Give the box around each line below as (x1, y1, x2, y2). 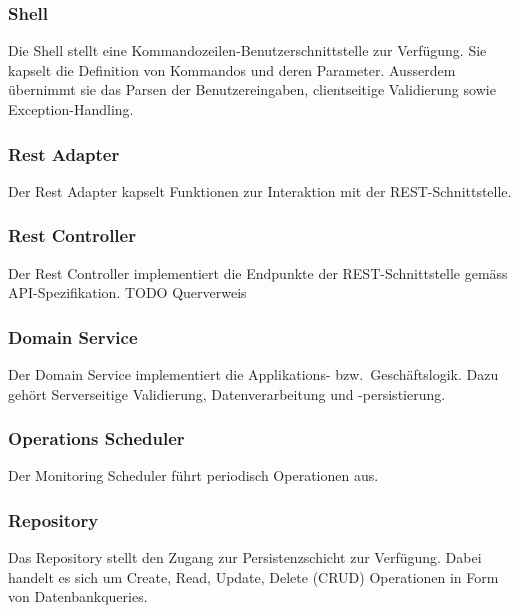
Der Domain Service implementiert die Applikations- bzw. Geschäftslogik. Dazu (8, 364, 499, 385)
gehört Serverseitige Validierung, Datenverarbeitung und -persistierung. (8, 383, 446, 404)
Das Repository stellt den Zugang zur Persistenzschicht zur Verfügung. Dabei (8, 547, 482, 568)
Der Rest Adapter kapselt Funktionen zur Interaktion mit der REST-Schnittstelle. (8, 180, 512, 201)
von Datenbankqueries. (8, 586, 148, 607)
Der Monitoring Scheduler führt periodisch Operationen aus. (8, 465, 379, 486)
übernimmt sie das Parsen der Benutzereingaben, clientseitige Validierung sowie (8, 79, 496, 100)
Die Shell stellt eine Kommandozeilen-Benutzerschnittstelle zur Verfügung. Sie (8, 40, 487, 61)
